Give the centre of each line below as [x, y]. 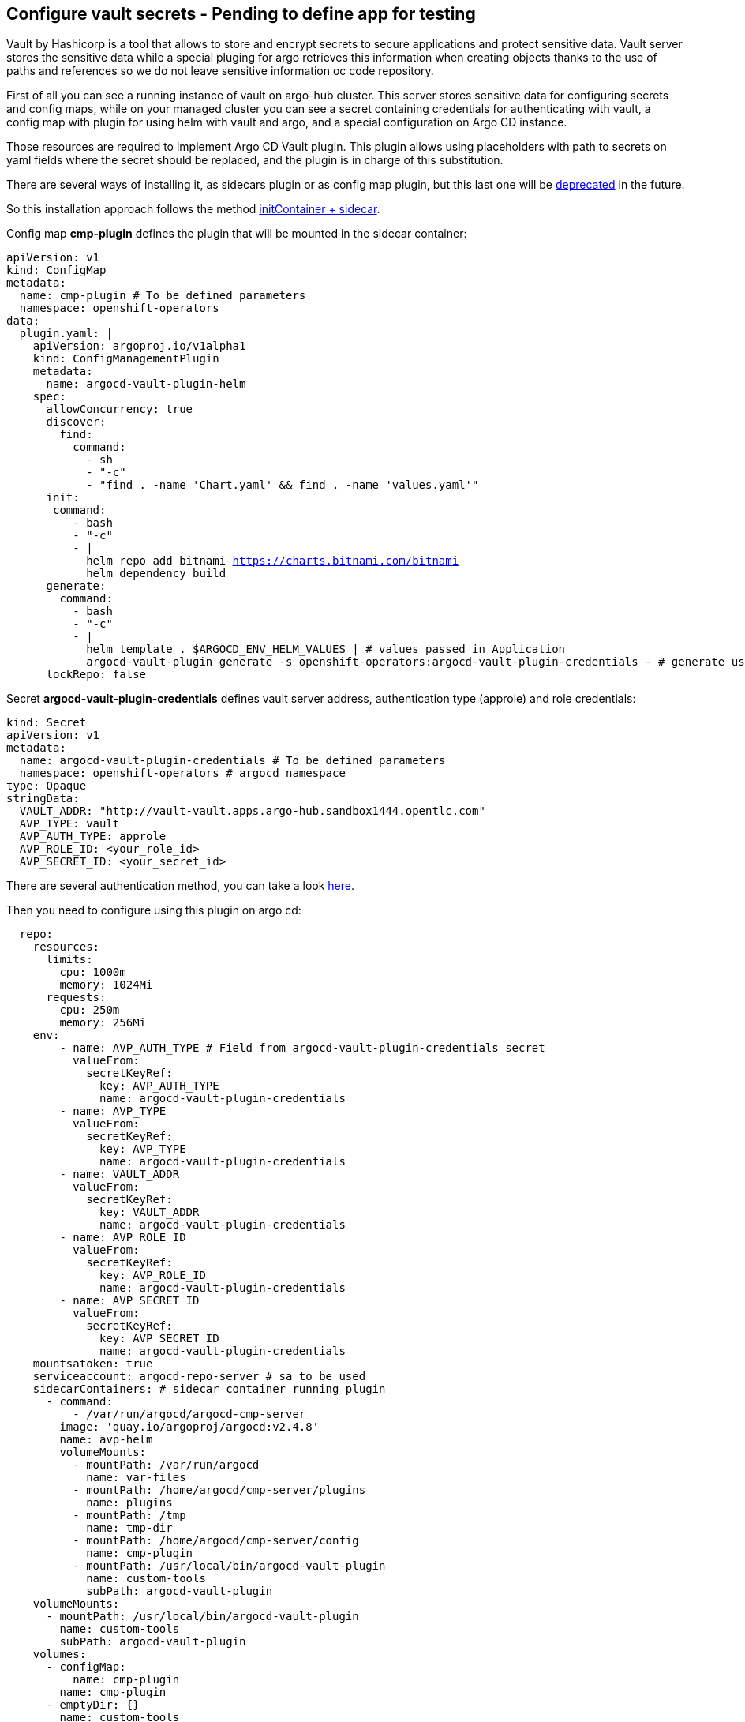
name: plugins [129, 1503]
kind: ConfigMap [56, 270]
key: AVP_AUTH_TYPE [159, 1086]
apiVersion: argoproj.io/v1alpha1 [139, 346]
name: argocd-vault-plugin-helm [146, 384]
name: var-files [136, 1478]
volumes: [60, 1654]
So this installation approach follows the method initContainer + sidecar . [193, 209]
